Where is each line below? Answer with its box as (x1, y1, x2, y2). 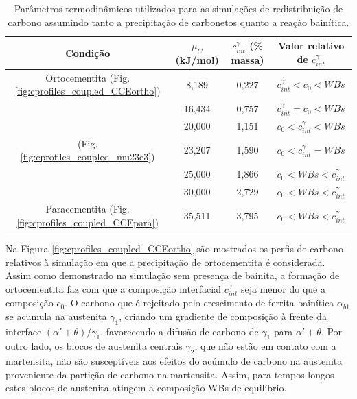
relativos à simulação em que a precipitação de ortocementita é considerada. (5, 254, 325, 269)
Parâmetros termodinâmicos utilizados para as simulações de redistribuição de (14, 1, 343, 15)
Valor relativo (277, 38, 345, 53)
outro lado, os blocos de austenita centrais (5, 339, 183, 353)
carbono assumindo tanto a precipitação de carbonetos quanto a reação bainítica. (8, 14, 349, 29)
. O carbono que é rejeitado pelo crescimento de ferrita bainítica (65, 295, 334, 310)
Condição (65, 45, 111, 60)
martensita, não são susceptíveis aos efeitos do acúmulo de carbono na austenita (5, 354, 343, 368)
